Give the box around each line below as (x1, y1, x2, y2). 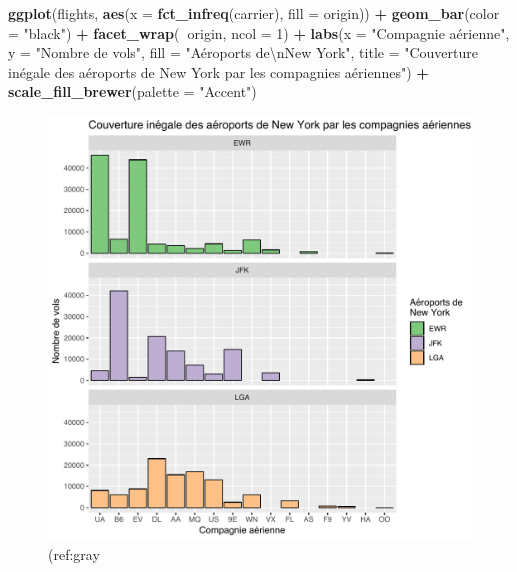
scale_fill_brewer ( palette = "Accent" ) (8, 81, 257, 102)
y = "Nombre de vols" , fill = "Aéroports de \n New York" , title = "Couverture (8, 42, 479, 63)
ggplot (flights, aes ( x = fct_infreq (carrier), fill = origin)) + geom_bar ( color (8, 3, 500, 23)
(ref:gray (48, 543, 100, 564)
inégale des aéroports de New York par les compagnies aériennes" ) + (8, 61, 429, 82)
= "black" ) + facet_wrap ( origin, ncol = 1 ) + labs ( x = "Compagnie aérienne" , (8, 22, 510, 43)
